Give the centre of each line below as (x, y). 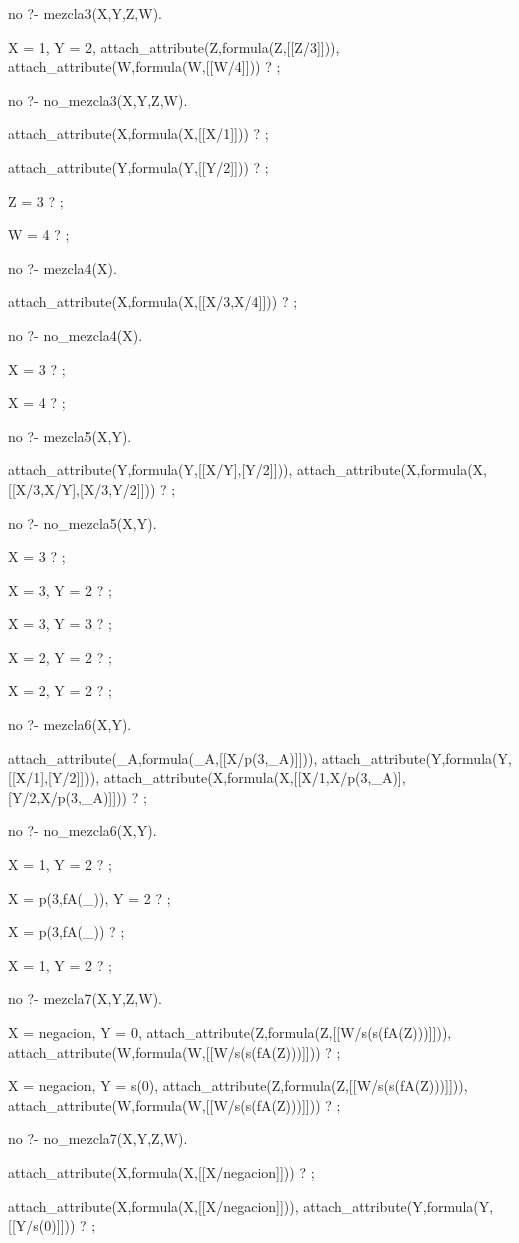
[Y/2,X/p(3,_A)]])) (68, 796)
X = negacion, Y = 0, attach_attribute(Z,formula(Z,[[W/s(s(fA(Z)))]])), (230, 1032)
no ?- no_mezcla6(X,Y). (82, 830)
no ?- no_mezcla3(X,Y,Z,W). (98, 99)
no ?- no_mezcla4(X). (75, 334)
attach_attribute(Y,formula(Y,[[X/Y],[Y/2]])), (150, 469)
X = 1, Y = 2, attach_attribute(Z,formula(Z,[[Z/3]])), (174, 46)
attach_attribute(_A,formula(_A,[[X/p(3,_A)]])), (163, 757)
